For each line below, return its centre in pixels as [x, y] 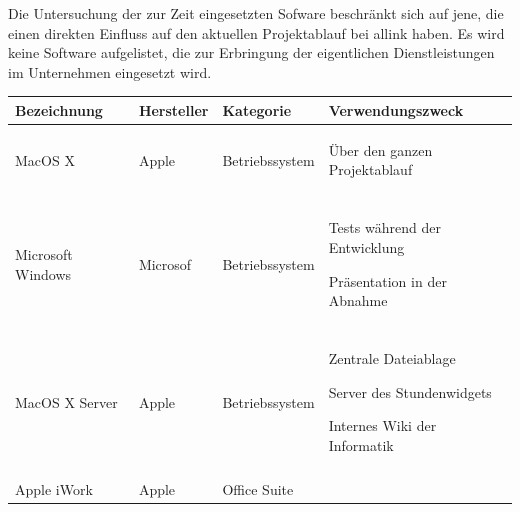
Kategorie [257, 109]
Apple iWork [54, 489]
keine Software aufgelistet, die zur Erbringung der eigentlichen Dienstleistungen [251, 52]
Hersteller [173, 109]
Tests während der [384, 227]
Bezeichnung [59, 109]
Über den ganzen [380, 149]
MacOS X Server [66, 401]
